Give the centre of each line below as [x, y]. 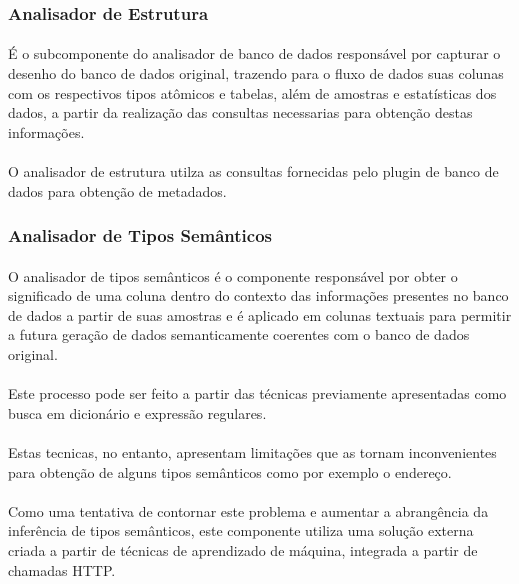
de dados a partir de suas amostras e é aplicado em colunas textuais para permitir [260, 314]
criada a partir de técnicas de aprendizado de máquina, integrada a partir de [243, 549]
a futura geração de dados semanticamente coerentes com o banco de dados [239, 334]
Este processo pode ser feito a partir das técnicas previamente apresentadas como [257, 393]
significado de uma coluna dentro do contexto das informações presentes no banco [258, 295]
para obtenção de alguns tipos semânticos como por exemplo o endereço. [230, 471]
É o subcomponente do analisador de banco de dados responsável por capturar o [254, 53]
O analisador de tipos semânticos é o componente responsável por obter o [233, 275]
